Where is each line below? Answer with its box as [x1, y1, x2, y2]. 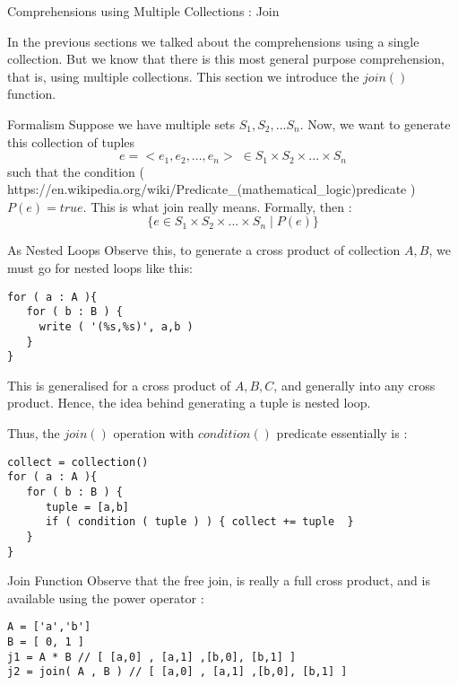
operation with [113, 424, 194, 443]
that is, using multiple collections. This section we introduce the [7, 66, 359, 85]
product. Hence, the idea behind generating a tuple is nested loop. [7, 393, 371, 412]
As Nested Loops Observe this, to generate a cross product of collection [7, 241, 401, 259]
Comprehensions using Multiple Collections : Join [7, 2, 280, 20]
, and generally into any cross [273, 375, 436, 394]
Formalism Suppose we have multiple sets [7, 114, 236, 133]
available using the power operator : [7, 588, 204, 607]
